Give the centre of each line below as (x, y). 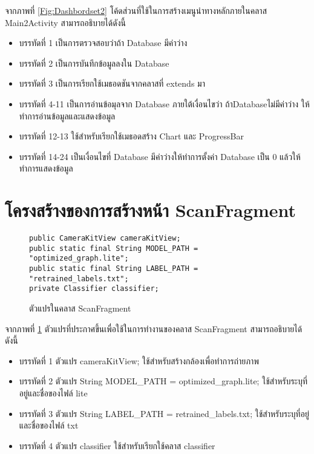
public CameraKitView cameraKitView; (105, 239)
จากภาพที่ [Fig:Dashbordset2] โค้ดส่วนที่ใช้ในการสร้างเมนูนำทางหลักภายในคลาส (136, 10)
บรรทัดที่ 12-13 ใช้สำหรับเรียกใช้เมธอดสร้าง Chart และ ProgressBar (131, 136)
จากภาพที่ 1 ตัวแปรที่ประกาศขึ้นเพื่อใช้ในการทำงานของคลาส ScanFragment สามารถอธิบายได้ (154, 328)
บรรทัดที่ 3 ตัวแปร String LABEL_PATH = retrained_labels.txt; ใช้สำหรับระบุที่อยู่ (164, 413)
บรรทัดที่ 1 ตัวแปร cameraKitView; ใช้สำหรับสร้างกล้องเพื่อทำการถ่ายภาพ (139, 360)
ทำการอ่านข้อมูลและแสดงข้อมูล (67, 115)
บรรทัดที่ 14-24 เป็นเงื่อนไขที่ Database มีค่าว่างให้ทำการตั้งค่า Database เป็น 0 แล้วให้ (160, 156)
